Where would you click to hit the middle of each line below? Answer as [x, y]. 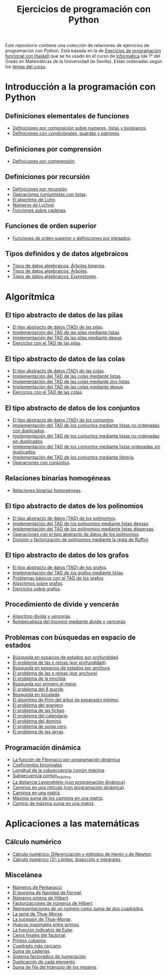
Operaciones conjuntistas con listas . [50, 194]
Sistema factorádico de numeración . [50, 956]
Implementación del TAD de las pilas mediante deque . [68, 338]
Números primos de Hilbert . [41, 898]
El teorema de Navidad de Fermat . [47, 892]
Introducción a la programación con [81, 87]
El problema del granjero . [38, 705]
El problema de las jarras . [38, 732]
